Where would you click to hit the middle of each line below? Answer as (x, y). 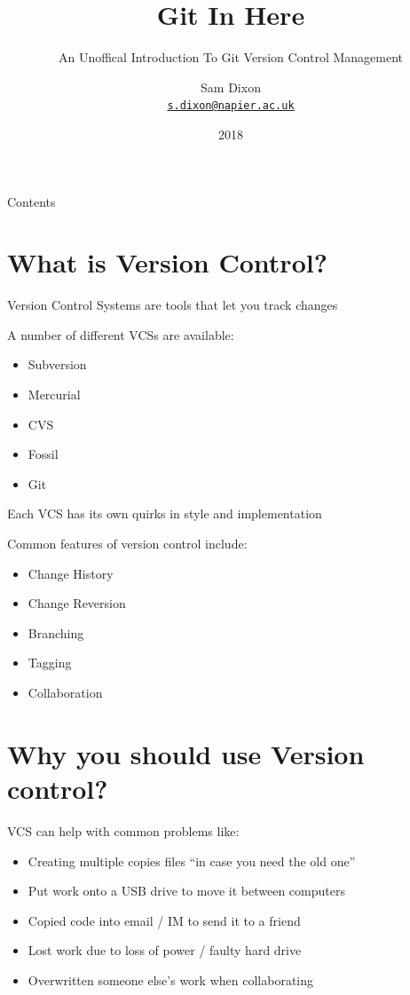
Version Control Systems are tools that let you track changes (173, 305)
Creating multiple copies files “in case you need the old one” (192, 861)
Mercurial (54, 395)
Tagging (50, 663)
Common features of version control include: (127, 544)
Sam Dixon (231, 87)
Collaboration (65, 692)
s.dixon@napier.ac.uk (231, 106)
